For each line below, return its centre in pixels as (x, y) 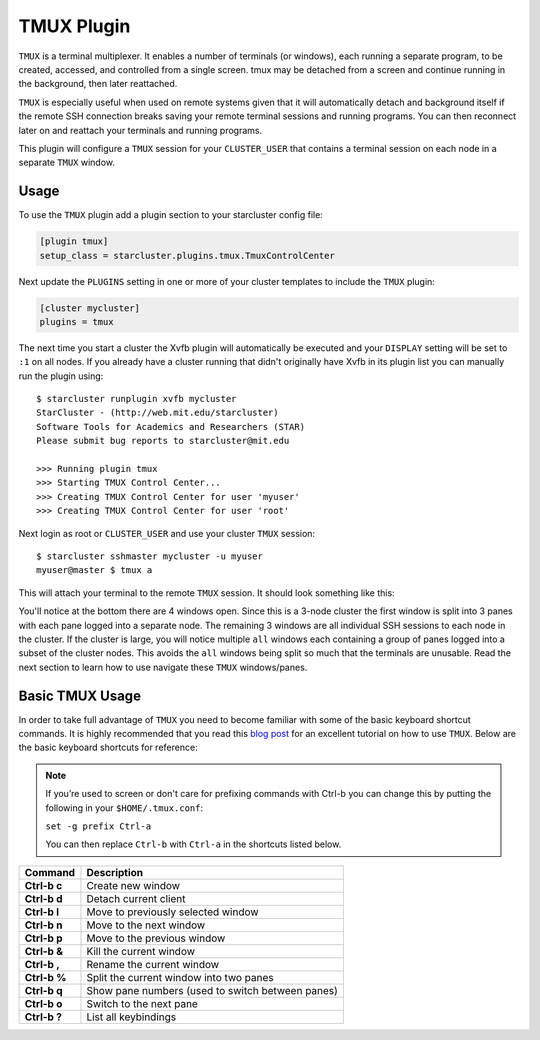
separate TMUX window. (66, 162)
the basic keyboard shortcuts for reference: (108, 747)
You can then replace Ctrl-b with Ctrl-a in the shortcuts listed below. (193, 844)
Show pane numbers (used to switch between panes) (212, 990)
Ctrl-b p (43, 938)
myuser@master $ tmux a (94, 570)
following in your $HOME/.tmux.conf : (124, 807)
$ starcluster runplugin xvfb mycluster (136, 399)
